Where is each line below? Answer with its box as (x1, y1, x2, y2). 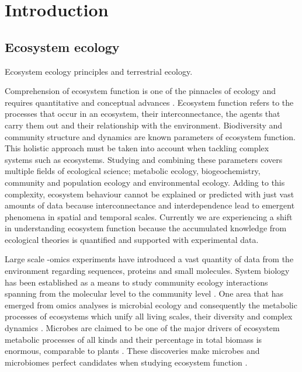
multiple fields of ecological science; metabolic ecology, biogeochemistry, (5, 165, 261, 177)
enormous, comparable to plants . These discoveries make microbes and (5, 345, 260, 357)
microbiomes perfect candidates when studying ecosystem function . (5, 356, 248, 368)
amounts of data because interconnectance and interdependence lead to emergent (5, 199, 295, 211)
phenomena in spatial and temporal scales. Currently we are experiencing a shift (5, 210, 293, 222)
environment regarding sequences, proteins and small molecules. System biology (5, 265, 290, 277)
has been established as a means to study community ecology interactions (5, 276, 268, 288)
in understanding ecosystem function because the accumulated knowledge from (5, 222, 287, 234)
